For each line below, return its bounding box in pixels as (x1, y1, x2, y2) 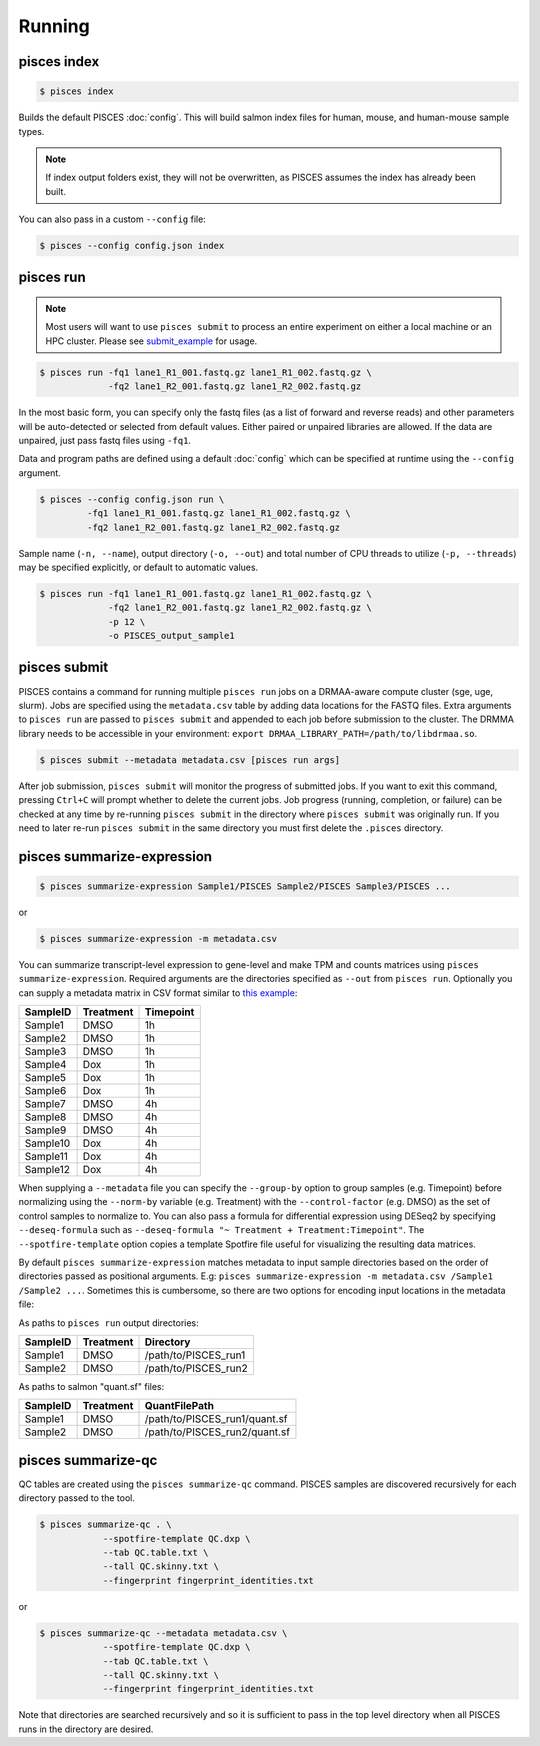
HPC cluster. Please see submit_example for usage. (45, 335, 258, 347)
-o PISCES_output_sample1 (108, 630, 235, 642)
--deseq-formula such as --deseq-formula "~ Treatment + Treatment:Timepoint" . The (18, 1224, 425, 1236)
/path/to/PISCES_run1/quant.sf (144, 1412, 289, 1426)
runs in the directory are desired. (18, 1723, 154, 1735)
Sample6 (24, 1084, 67, 1098)
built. (45, 185, 67, 197)
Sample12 (24, 1163, 70, 1177)
